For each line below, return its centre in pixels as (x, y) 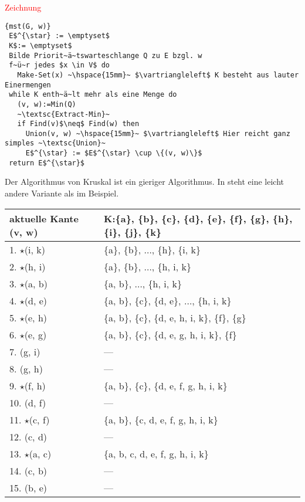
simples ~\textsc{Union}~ (55, 143)
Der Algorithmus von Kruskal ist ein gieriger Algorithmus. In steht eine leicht (145, 182)
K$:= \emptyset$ (40, 45)
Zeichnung (23, 7)
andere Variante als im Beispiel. (62, 193)
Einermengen (28, 85)
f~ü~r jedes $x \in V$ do (59, 65)
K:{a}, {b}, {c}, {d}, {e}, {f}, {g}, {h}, (198, 218)
